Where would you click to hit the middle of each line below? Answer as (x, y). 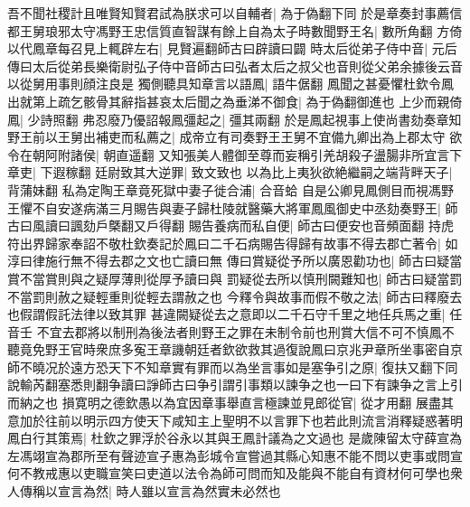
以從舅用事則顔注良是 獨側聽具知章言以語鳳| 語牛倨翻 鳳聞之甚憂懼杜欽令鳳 (230, 84)
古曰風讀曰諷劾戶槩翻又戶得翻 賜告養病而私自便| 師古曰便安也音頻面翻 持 (224, 225)
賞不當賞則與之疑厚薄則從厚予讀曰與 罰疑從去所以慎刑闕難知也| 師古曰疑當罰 (235, 278)
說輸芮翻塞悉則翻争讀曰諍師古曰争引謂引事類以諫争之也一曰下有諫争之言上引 (235, 385)
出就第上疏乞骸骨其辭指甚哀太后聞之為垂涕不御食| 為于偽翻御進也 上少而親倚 (235, 101)
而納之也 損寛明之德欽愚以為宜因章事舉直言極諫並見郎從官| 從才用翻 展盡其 (230, 403)
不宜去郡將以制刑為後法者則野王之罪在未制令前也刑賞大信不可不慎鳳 (239, 331)
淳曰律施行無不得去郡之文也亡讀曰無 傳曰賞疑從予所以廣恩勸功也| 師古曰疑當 (235, 261)
